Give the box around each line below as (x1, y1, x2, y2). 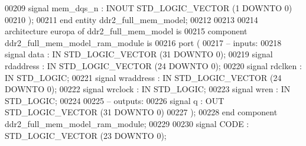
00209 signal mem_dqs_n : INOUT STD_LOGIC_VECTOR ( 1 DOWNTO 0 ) (5, 2, 292, 14)
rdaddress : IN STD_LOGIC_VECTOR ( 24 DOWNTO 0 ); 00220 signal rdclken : (5, 59, 302, 72)
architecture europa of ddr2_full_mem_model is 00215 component (5, 25, 248, 37)
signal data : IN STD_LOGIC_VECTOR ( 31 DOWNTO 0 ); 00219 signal (5, 48, 273, 60)
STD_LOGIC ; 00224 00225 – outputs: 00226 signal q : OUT (5, 94, 224, 106)
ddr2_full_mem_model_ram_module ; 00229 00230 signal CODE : (5, 117, 249, 129)
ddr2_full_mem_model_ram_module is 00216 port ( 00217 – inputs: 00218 (5, 36, 282, 48)
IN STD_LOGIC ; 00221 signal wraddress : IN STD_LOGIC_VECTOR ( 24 (5, 71, 282, 83)
